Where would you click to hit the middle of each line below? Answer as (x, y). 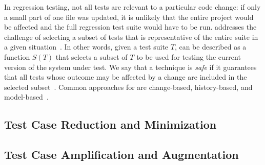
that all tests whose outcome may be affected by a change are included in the (126, 77)
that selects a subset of (91, 56)
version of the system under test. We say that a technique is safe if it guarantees (130, 67)
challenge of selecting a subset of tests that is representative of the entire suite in (131, 37)
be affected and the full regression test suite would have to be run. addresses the (130, 27)
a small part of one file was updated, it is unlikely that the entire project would (129, 17)
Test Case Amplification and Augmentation (121, 155)
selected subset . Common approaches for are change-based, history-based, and (128, 87)
